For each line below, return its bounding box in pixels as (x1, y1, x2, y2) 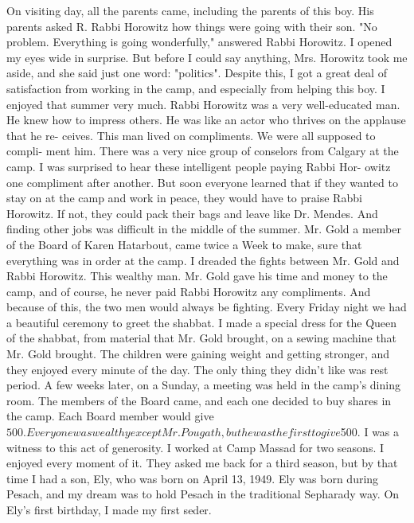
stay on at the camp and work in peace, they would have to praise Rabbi (6, 189, 362, 206)
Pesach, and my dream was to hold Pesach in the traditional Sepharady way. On (6, 486, 400, 502)
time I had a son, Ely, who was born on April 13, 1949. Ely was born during (6, 470, 379, 486)
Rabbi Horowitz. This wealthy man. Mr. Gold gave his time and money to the (6, 267, 388, 284)
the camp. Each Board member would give (6, 408, 214, 424)
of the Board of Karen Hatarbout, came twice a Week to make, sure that (6, 236, 362, 252)
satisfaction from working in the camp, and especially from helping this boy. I (6, 80, 385, 96)
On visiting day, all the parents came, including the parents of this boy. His (6, 2, 374, 18)
